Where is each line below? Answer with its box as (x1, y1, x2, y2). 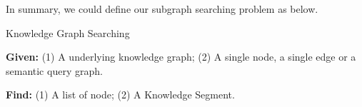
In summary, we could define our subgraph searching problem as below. (6, 1, 318, 16)
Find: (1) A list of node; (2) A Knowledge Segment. (6, 87, 235, 102)
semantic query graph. (6, 63, 103, 78)
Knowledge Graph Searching (6, 25, 130, 40)
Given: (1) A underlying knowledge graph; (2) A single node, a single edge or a (6, 49, 356, 64)
